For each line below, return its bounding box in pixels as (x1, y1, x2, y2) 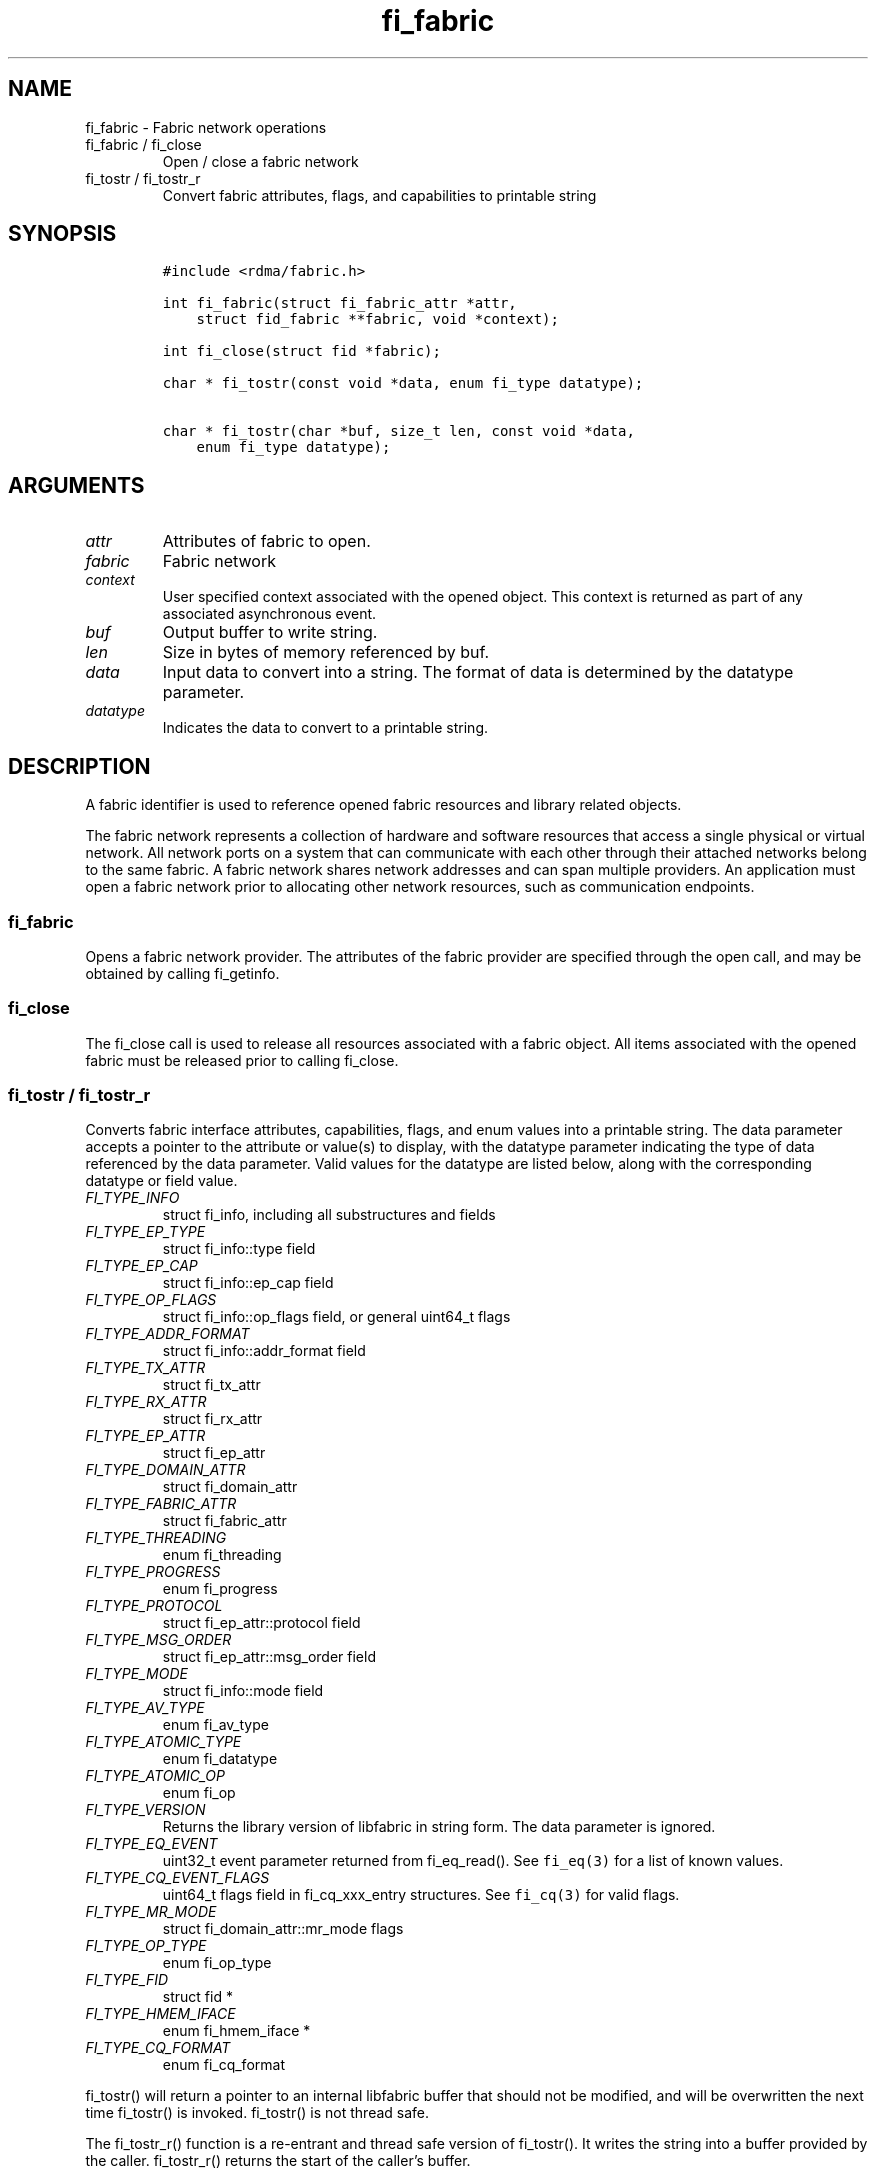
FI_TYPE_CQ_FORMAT (85, 2039, 231, 2057)
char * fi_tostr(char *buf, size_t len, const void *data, (162, 423, 635, 440)
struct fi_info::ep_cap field (162, 1274, 334, 1292)
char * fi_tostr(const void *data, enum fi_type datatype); (162, 375, 644, 392)
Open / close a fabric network (162, 152, 359, 170)
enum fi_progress (162, 1580, 278, 1598)
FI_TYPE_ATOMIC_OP (85, 1767, 225, 1785)
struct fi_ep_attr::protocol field (162, 1614, 361, 1632)
